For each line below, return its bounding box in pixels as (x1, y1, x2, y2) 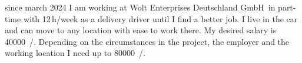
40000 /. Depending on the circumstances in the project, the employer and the (5, 35, 290, 47)
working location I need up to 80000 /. (5, 47, 145, 59)
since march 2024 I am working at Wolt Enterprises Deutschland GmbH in (5, 1, 276, 13)
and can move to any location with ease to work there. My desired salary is (5, 24, 277, 36)
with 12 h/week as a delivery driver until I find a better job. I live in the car (23, 12, 298, 24)
